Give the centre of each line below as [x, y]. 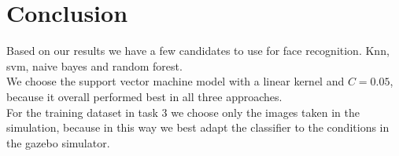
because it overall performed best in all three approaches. [144, 96]
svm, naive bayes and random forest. [94, 65]
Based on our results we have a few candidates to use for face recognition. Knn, [198, 51]
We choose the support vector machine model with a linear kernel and [175, 81]
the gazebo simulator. [58, 142]
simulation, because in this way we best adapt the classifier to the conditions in [198, 127]
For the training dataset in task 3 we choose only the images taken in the [183, 112]
